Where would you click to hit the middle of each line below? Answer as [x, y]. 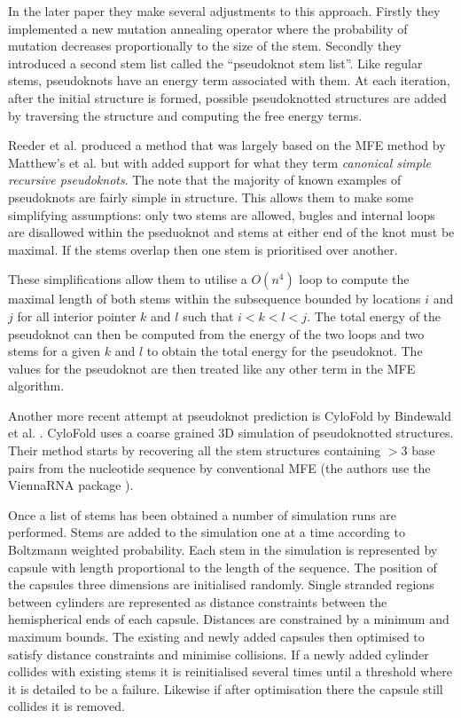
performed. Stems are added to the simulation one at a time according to [207, 532]
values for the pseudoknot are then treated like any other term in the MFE [212, 368]
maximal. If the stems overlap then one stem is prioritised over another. [203, 249]
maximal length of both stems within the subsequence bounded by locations [215, 299]
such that [208, 316]
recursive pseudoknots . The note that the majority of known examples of [205, 180]
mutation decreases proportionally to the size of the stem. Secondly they [205, 46]
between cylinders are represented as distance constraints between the [198, 601]
